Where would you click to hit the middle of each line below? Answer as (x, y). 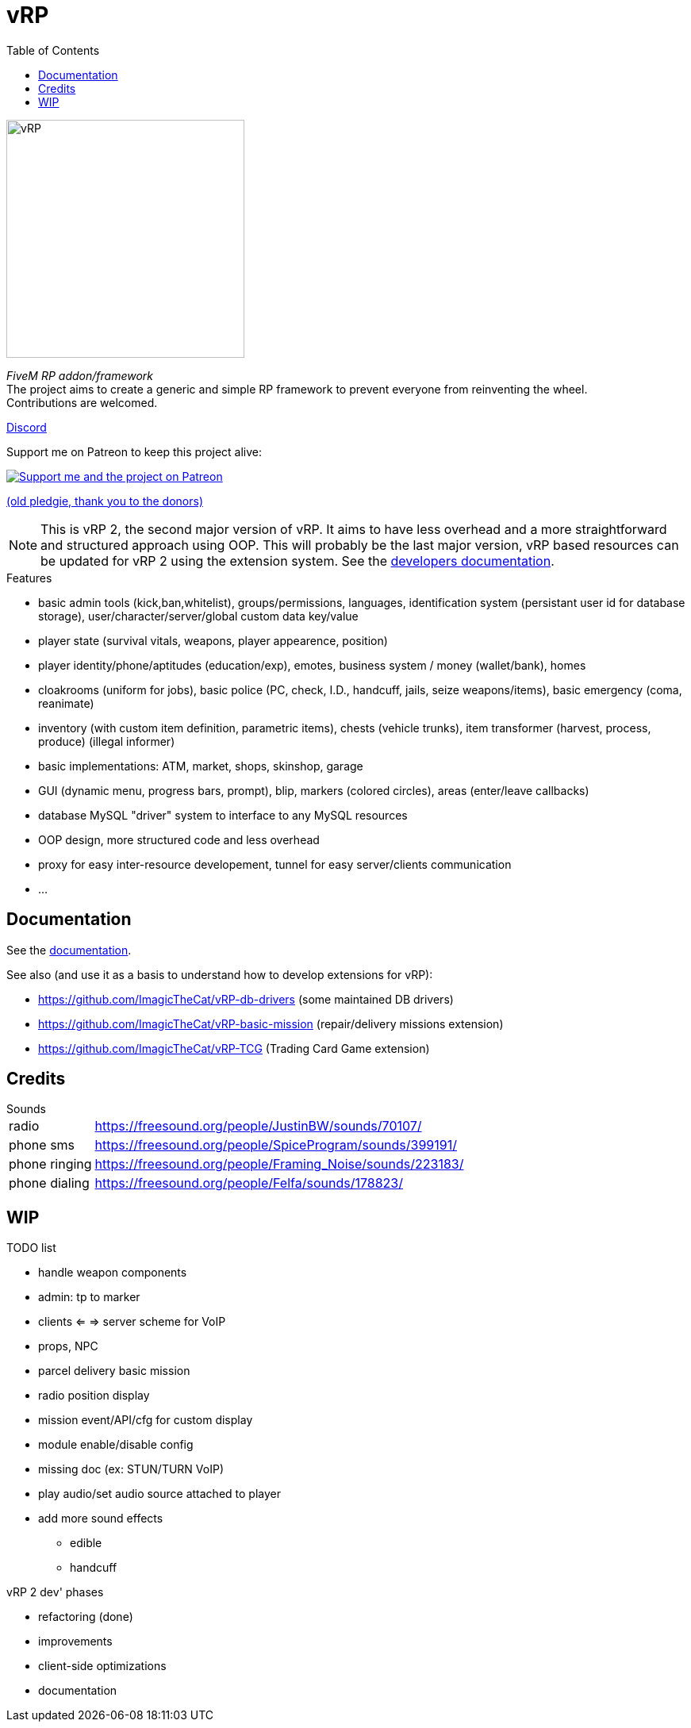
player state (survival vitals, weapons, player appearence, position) (213, 640)
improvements (75, 1642)
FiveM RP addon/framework (80, 375)
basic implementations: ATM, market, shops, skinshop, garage (201, 766)
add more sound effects (101, 1519)
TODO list (31, 1248)
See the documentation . (69, 950)
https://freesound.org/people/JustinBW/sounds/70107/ (258, 1126)
